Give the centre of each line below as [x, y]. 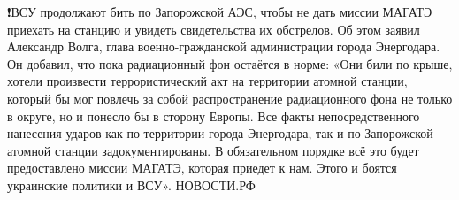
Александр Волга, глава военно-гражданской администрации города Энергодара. [224, 46]
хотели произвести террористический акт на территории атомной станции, [207, 81]
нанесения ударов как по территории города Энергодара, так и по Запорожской [220, 133]
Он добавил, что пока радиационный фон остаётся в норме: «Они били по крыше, [230, 63]
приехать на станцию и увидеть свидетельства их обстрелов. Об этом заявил [214, 29]
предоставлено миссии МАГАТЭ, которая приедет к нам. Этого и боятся [202, 168]
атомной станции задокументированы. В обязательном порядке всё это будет [213, 150]
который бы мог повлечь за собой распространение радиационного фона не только [230, 98]
